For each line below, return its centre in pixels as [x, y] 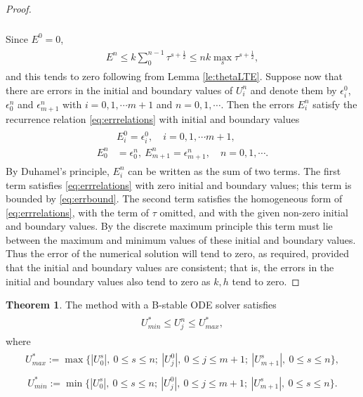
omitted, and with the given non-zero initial [254, 212]
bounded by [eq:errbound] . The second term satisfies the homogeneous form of [174, 198]
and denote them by [293, 90]
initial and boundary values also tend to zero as [108, 281]
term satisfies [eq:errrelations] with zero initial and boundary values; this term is [179, 184]
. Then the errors [257, 104]
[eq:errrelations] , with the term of [78, 212]
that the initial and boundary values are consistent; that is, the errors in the [170, 267]
